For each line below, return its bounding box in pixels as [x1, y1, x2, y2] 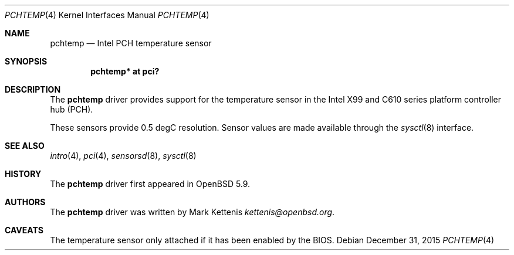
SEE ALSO [5, 141, 45, 151]
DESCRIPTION [5, 84, 61, 94]
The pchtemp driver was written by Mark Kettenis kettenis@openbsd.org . [50, 207, 335, 217]
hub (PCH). [50, 104, 93, 114]
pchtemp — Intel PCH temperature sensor [50, 38, 212, 48]
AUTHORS [5, 197, 46, 207]
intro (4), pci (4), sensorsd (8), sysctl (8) [50, 151, 197, 161]
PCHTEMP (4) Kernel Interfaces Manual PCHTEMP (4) [5, 10, 209, 20]
